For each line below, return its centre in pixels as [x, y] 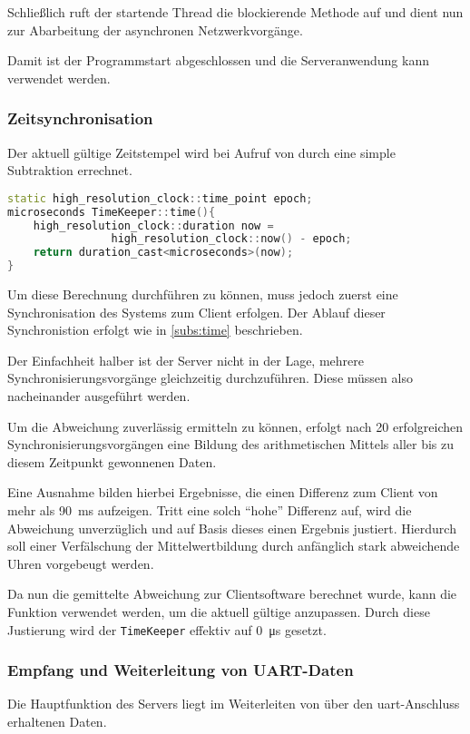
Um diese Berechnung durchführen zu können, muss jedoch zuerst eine [203, 294]
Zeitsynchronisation [80, 118]
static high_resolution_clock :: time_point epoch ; [160, 198]
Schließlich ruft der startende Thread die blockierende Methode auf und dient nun [235, 12]
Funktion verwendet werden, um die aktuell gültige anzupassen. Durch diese [219, 611]
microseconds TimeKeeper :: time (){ [112, 212]
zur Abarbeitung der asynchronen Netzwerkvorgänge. [155, 29]
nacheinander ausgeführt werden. [99, 396]
